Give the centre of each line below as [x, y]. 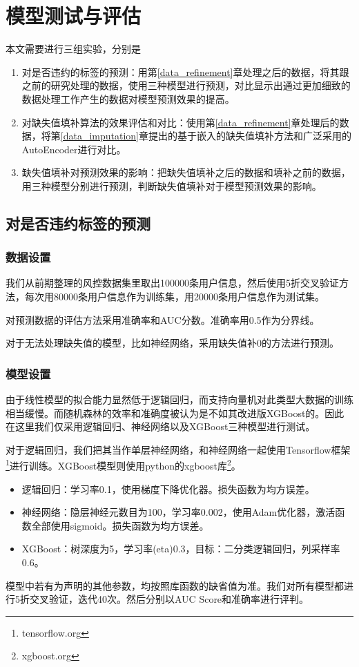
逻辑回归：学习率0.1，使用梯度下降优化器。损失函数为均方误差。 [168, 489]
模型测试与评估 [74, 16]
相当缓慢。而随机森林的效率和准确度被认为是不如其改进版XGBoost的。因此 [175, 413]
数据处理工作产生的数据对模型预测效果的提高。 [128, 98]
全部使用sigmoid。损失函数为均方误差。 [120, 525]
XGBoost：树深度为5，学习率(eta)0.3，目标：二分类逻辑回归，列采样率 [181, 549]
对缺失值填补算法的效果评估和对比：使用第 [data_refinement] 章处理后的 [181, 122]
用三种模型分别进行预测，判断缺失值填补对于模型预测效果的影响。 [172, 185]
